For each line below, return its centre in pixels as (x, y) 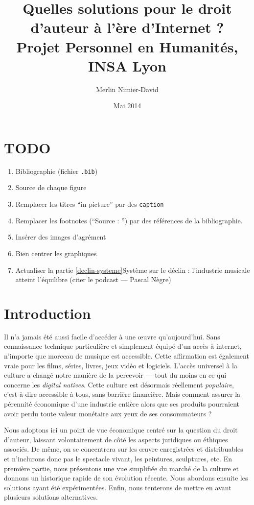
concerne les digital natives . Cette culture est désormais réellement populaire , (119, 384)
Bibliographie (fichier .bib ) (57, 171)
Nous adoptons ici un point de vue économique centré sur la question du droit (121, 430)
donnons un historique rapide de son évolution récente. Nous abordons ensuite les (126, 478)
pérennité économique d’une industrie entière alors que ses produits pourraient (122, 403)
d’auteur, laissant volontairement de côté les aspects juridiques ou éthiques (116, 439)
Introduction (47, 313)
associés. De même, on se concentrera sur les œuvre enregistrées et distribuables (124, 449)
